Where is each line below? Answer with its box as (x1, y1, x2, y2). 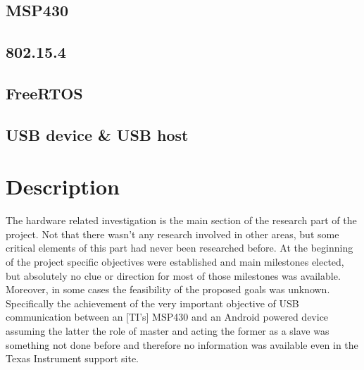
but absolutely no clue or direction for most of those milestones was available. (6, 268, 341, 283)
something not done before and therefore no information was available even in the (6, 337, 358, 352)
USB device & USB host (6, 123, 189, 145)
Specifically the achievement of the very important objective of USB (6, 295, 299, 310)
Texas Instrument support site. (6, 351, 139, 366)
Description (6, 172, 120, 201)
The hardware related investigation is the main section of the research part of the (6, 213, 357, 228)
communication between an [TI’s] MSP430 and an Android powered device (6, 309, 329, 324)
